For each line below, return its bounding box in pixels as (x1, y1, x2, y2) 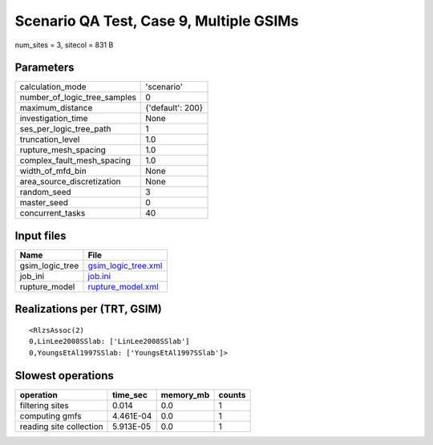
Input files (14, 229, 67, 242)
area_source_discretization (19, 176, 121, 188)
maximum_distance (19, 103, 93, 114)
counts (218, 389, 246, 400)
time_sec (112, 389, 148, 400)
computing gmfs (19, 410, 82, 421)
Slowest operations (14, 369, 114, 382)
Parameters (14, 61, 75, 75)
